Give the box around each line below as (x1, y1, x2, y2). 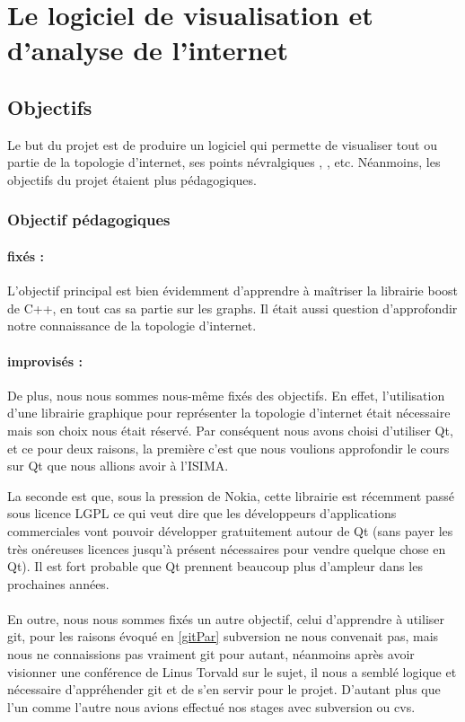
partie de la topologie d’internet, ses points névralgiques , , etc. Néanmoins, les (7, 153, 441, 172)
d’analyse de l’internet (7, 31, 289, 68)
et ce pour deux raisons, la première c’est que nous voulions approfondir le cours (7, 438, 450, 457)
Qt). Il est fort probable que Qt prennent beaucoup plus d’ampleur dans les (7, 557, 423, 576)
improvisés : (7, 351, 83, 370)
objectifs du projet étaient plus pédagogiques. (7, 170, 257, 189)
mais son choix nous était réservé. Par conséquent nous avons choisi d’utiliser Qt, (7, 420, 453, 439)
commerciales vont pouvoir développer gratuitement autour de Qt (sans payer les (7, 521, 453, 540)
